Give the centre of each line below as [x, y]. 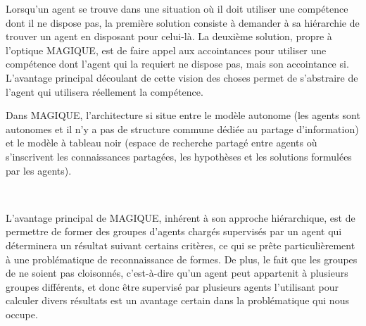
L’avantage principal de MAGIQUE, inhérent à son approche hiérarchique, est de [181, 217]
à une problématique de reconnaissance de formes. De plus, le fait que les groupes [182, 259]
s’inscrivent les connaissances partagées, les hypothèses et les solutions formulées [179, 156]
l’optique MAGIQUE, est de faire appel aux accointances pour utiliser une [166, 50]
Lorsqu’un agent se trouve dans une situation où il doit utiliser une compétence [177, 8]
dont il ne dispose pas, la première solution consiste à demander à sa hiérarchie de [183, 22]
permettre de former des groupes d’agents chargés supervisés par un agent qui [174, 231]
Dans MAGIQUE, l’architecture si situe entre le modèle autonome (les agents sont [183, 115]
